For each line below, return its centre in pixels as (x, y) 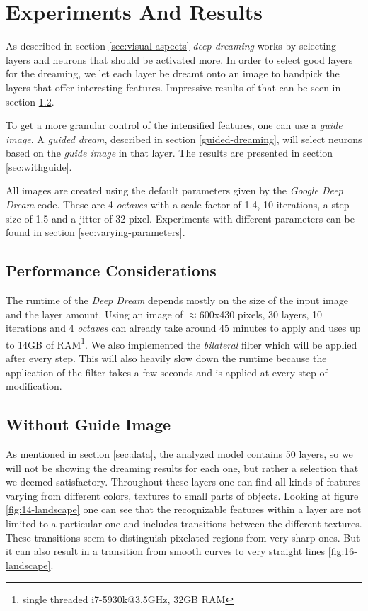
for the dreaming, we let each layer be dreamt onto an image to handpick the (173, 73)
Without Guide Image (88, 424)
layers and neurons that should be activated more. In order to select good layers (179, 59)
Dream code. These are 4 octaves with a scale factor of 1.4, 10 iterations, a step (178, 204)
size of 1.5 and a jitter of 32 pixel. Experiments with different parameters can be (180, 218)
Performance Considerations (111, 270)
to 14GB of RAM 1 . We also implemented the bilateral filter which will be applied (182, 343)
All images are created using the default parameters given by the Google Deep (174, 190)
